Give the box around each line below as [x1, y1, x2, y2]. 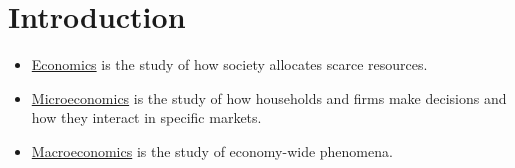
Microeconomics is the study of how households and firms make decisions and [31, 87, 507, 108]
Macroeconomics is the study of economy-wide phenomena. [31, 140, 393, 161]
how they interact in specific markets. [31, 107, 262, 128]
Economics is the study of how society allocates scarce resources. [31, 54, 428, 75]
